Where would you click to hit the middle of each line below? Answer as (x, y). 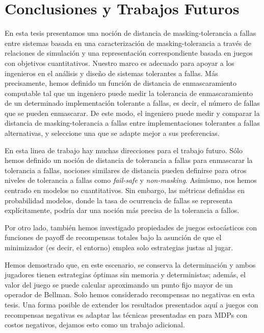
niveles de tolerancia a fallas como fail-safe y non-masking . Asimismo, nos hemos (131, 180)
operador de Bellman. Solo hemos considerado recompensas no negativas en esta (130, 294)
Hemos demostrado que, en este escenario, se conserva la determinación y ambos (130, 264)
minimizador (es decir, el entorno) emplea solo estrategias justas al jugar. (119, 247)
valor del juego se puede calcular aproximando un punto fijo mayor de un (119, 284)
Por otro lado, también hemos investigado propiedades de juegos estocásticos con (131, 227)
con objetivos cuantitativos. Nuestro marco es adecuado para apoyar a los (120, 63)
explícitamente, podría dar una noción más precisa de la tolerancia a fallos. (122, 210)
